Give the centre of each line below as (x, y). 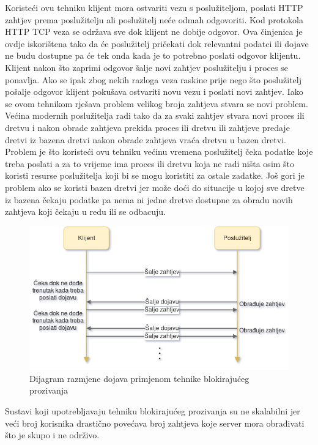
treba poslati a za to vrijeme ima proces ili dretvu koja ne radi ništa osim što (150, 163)
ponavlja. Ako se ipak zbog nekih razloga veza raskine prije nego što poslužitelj (153, 79)
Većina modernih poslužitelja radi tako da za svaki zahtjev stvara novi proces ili (155, 115)
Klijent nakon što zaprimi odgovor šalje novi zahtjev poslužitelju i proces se (146, 67)
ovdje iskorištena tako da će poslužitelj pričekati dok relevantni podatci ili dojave (157, 43)
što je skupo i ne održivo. (52, 435)
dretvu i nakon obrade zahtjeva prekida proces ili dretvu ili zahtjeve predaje (147, 127)
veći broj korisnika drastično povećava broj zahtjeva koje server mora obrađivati (155, 423)
